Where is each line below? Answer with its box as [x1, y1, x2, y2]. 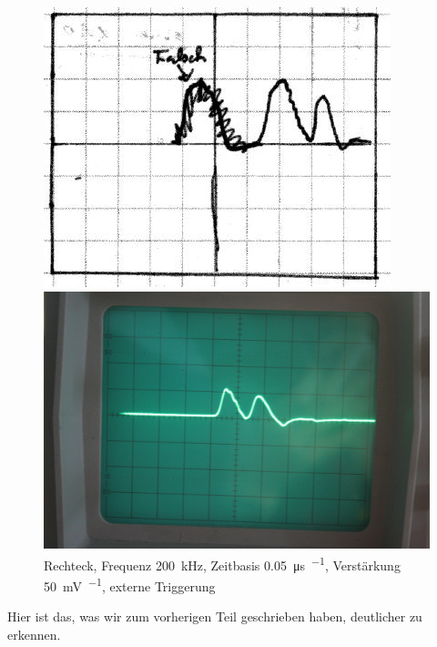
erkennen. [7, 624, 61, 643]
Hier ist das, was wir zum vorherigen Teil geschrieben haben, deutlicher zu [7, 607, 422, 626]
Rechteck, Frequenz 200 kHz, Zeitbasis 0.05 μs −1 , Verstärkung [44, 552, 401, 574]
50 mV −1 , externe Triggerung [44, 573, 216, 595]
